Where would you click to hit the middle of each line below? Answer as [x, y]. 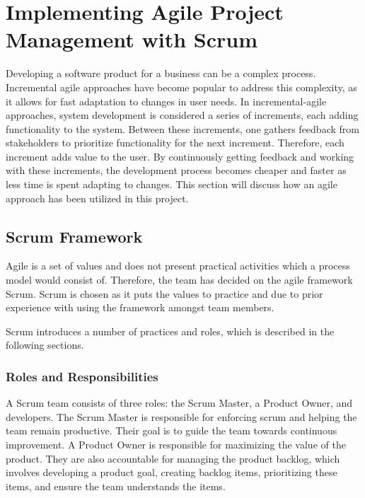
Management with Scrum [132, 39]
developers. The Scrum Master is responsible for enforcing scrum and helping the [181, 416]
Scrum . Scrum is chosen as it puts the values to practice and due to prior [164, 293]
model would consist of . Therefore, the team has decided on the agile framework [179, 280]
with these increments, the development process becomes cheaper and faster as [176, 170]
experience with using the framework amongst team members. [140, 307]
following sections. [45, 345]
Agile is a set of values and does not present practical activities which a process [178, 266]
